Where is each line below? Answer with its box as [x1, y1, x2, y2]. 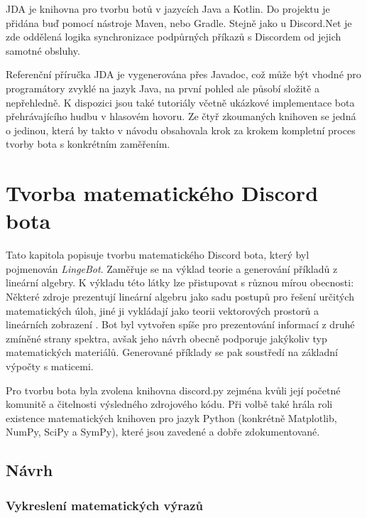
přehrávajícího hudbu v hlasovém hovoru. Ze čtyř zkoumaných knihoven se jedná [6, 109, 356, 124]
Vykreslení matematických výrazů [6, 496, 204, 514]
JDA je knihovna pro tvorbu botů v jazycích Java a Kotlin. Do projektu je [6, 1, 330, 16]
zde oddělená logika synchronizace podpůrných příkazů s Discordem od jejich [6, 29, 341, 44]
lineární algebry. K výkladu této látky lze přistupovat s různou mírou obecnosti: [6, 275, 354, 290]
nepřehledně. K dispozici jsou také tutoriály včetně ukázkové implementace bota [6, 95, 355, 109]
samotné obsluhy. [6, 43, 80, 58]
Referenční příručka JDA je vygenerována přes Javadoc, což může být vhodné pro [6, 67, 361, 82]
